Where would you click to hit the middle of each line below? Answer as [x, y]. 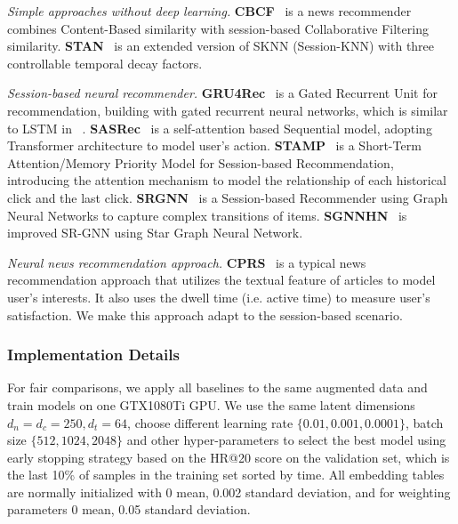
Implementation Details [93, 355]
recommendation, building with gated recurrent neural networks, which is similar [228, 110]
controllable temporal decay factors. [105, 63]
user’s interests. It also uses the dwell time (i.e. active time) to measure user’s [219, 297]
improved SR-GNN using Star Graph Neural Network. [155, 233]
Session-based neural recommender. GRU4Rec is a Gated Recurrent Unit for [222, 93]
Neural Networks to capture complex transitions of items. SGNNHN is [207, 215]
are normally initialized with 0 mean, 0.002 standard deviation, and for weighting [229, 492]
